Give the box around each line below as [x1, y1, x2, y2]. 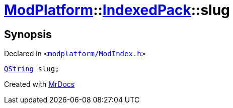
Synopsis [4, 28, 52, 41]
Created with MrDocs [4, 80, 75, 89]
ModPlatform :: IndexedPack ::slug [4, 2, 230, 19]
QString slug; [4, 65, 59, 73]
